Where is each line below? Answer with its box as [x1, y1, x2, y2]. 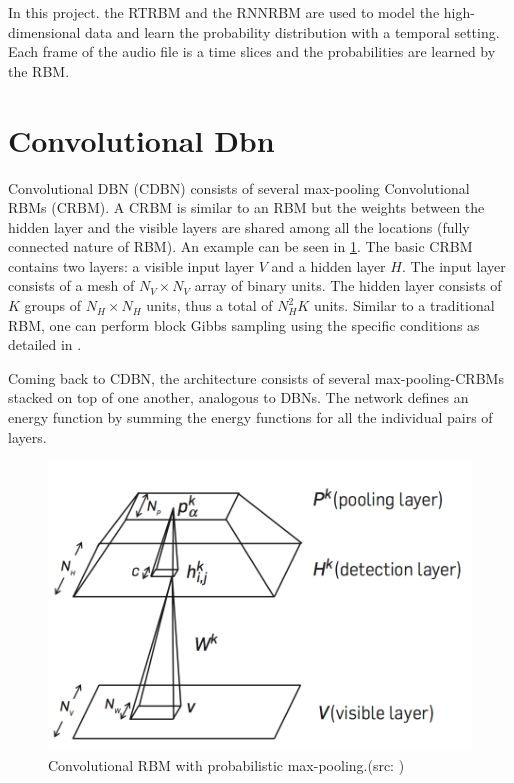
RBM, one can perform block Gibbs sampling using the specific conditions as [8, 314, 480, 335]
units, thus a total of [146, 295, 273, 316]
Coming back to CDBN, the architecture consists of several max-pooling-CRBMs [8, 367, 504, 388]
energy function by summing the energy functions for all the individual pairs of [8, 407, 493, 428]
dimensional [8, 21, 81, 42]
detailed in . [8, 334, 82, 355]
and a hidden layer [271, 255, 386, 276]
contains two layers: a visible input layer [8, 255, 255, 276]
